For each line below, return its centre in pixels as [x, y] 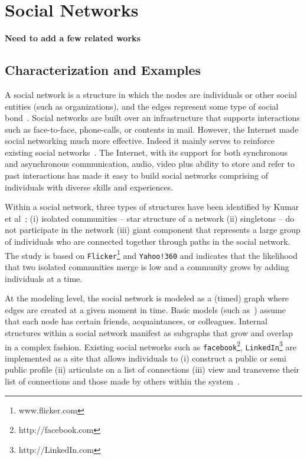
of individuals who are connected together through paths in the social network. [148, 241]
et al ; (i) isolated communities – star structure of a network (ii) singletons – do [150, 218]
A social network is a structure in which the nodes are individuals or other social [151, 94]
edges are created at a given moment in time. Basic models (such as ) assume [145, 309]
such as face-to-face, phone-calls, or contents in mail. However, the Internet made [152, 129]
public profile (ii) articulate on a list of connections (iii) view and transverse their [152, 369]
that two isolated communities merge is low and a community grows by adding [147, 266]
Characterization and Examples [103, 70]
